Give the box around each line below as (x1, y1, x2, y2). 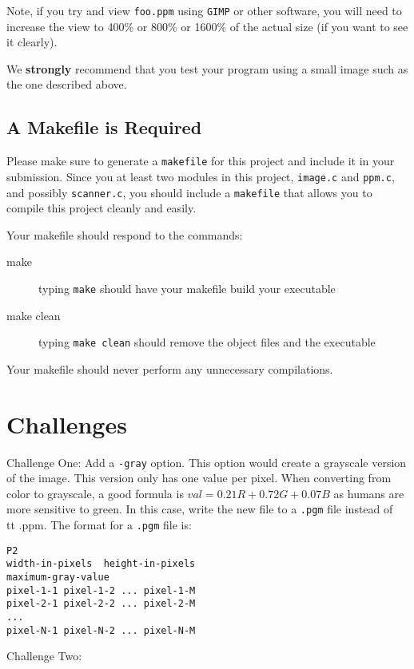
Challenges (6, 407, 127, 440)
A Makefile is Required (6, 115, 202, 140)
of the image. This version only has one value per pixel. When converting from (6, 469, 392, 486)
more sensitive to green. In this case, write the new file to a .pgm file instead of (6, 501, 393, 517)
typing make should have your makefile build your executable (38, 279, 336, 296)
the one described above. (6, 76, 127, 93)
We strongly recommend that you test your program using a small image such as (6, 60, 408, 77)
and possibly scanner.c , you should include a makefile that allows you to (6, 184, 372, 200)
